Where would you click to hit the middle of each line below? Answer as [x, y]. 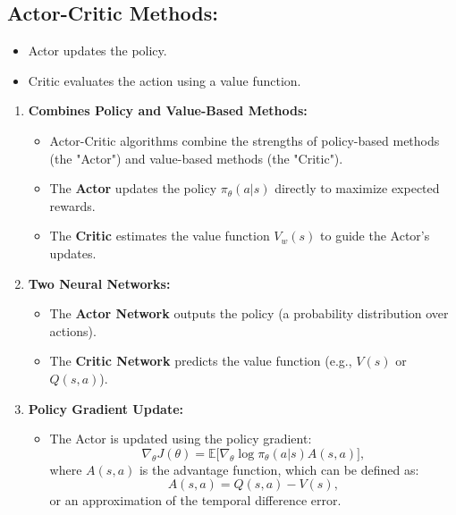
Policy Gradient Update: [106, 408]
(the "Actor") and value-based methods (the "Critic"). [196, 158]
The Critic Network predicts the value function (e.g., [201, 361]
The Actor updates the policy [133, 188]
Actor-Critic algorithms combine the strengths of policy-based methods [245, 140]
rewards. [72, 205]
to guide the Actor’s [375, 236]
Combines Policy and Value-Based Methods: [168, 110]
